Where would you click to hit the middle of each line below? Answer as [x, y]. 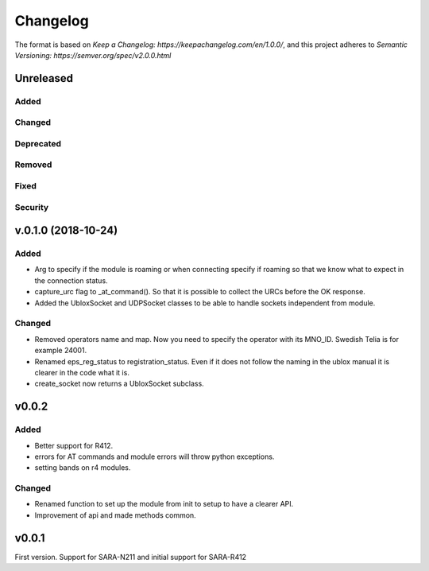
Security [32, 207]
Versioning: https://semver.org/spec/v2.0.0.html [93, 55]
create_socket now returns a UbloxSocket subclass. [119, 384]
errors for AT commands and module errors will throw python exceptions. [155, 456]
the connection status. [71, 280]
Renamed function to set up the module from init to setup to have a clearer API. [164, 504]
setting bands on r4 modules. [83, 468]
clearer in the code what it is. [82, 372]
